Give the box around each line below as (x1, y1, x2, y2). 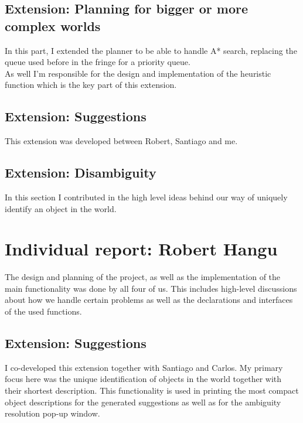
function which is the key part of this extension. (5, 79, 177, 91)
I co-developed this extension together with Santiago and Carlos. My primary (5, 361, 283, 373)
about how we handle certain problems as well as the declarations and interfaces (5, 294, 293, 306)
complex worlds (5, 16, 101, 35)
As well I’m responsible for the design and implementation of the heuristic (5, 67, 271, 79)
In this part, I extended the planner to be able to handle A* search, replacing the (5, 44, 297, 56)
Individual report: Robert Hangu (5, 237, 278, 261)
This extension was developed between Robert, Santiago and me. (5, 135, 238, 147)
